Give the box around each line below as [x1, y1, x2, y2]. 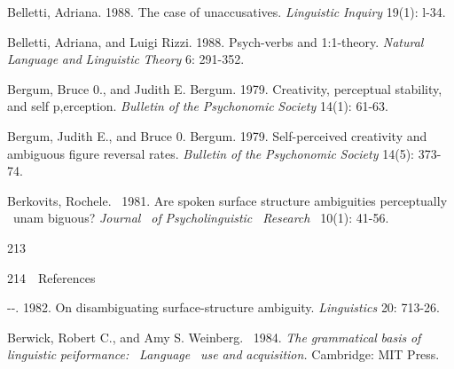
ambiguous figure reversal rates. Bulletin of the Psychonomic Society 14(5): [7, 144, 414, 162]
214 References [7, 268, 96, 287]
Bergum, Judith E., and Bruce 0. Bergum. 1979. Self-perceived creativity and [7, 126, 427, 145]
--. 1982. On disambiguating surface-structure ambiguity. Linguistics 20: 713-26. [7, 298, 440, 317]
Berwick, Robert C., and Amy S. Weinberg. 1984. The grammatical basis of [7, 327, 421, 346]
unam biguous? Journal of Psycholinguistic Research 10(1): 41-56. [12, 208, 389, 227]
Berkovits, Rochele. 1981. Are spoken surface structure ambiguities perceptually [7, 191, 448, 209]
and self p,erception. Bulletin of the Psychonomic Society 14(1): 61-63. [7, 97, 388, 115]
